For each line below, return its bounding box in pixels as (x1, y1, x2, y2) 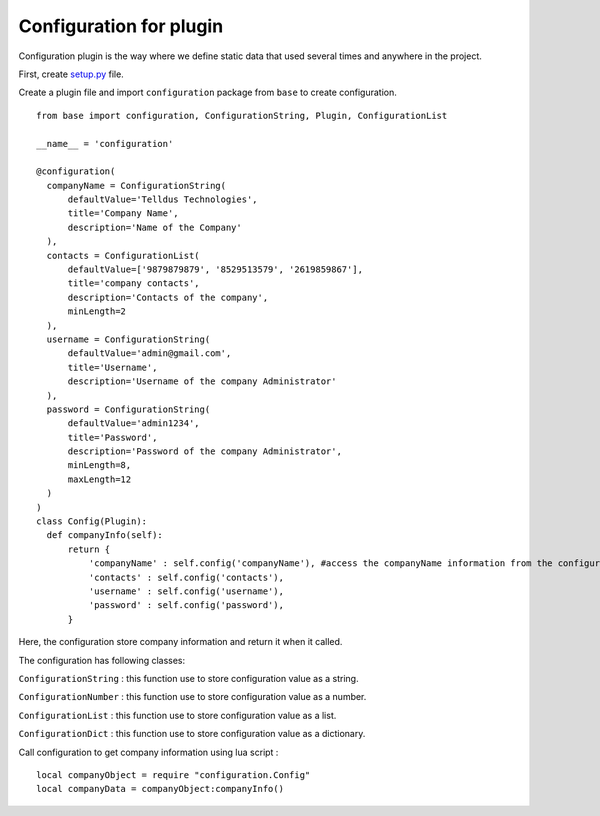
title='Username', (67, 361, 158, 373)
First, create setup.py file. (18, 68, 124, 80)
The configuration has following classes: (18, 654, 186, 666)
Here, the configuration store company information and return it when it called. (18, 636, 343, 648)
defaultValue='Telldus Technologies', (67, 194, 259, 205)
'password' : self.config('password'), (88, 600, 285, 611)
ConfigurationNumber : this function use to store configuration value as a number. (18, 691, 367, 703)
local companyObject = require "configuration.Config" (36, 769, 311, 780)
